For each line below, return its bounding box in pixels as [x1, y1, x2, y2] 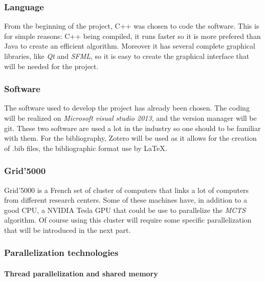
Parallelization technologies [4, 246, 119, 259]
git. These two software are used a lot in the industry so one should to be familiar [4, 122, 261, 133]
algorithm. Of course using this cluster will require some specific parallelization [4, 214, 252, 225]
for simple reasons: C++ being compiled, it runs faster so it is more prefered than [4, 30, 261, 41]
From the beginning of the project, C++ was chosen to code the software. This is [4, 20, 259, 31]
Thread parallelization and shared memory [4, 268, 158, 278]
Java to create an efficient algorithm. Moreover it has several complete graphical [4, 40, 255, 51]
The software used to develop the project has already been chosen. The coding [4, 102, 250, 113]
